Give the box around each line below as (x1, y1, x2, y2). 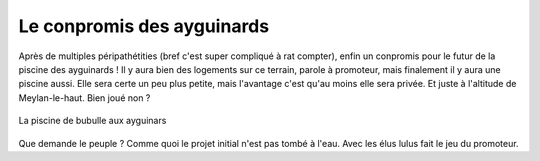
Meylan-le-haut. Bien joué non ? (18, 91, 151, 104)
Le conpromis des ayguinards (18, 15, 270, 37)
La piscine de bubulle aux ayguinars (18, 115, 167, 127)
